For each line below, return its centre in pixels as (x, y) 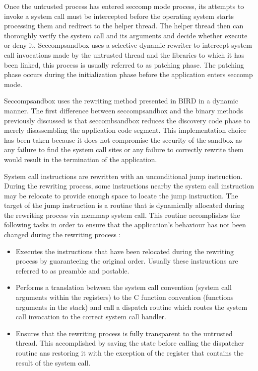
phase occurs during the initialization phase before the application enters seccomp (129, 74)
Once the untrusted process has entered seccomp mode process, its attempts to (124, 6)
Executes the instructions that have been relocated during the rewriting (125, 251)
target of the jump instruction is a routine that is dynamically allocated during (124, 205)
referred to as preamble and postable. (72, 270)
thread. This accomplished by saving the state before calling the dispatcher (130, 343)
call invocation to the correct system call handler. (91, 317)
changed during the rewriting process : (63, 234)
